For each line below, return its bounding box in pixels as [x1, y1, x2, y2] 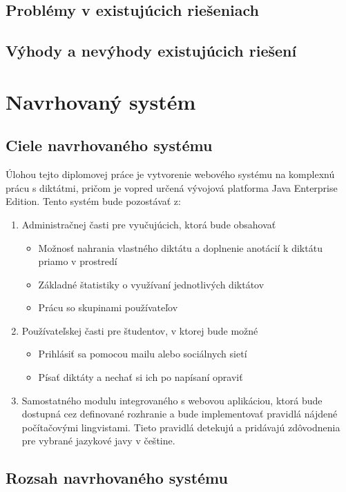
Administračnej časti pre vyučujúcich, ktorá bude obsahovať [21, 217, 276, 231]
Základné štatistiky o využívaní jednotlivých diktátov [38, 277, 265, 291]
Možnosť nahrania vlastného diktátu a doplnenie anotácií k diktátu [38, 240, 323, 255]
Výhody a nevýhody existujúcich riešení [6, 40, 297, 61]
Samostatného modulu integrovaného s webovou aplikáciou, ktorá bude [21, 393, 323, 407]
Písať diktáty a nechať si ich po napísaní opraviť [38, 370, 243, 384]
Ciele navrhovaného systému [6, 135, 213, 156]
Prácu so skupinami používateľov [38, 300, 178, 315]
